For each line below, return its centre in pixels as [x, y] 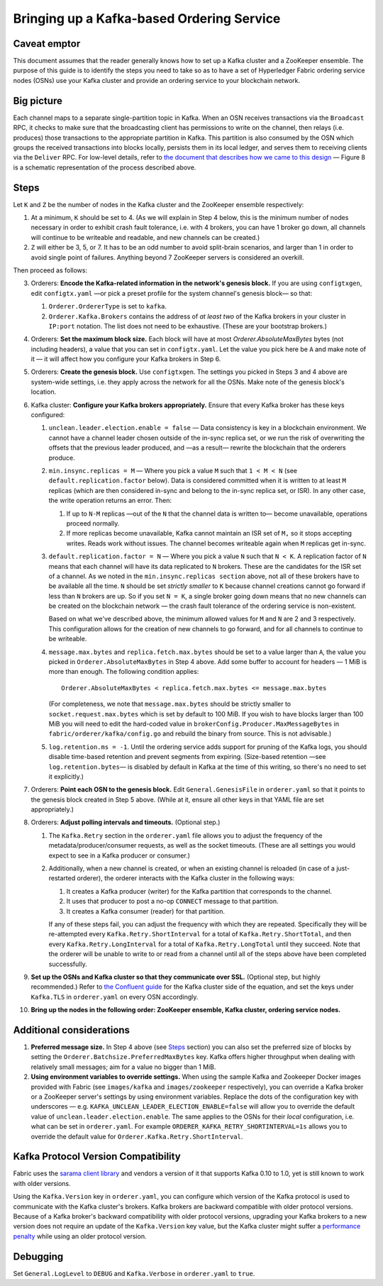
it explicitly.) [66, 776]
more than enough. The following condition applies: [124, 672]
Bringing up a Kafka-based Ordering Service [147, 18]
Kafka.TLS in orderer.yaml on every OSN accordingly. [115, 997]
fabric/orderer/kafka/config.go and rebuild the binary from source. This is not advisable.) [190, 733]
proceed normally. [93, 523]
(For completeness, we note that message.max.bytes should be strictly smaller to [170, 704]
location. [44, 392]
